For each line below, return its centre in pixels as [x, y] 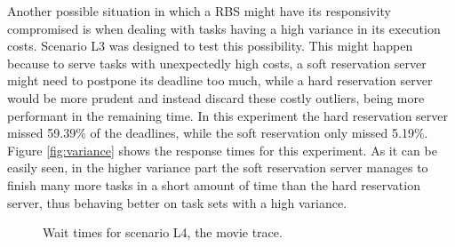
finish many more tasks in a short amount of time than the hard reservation [214, 184]
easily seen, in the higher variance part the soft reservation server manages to [218, 167]
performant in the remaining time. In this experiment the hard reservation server [228, 115]
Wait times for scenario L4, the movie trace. [163, 232]
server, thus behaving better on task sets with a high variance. [177, 202]
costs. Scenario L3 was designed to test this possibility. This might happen [210, 46]
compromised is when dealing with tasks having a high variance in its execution [224, 28]
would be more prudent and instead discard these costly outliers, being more [216, 97]
